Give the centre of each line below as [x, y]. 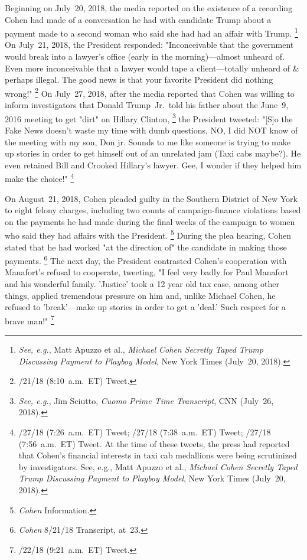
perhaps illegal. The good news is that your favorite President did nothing [139, 79]
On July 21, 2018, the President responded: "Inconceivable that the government [149, 45]
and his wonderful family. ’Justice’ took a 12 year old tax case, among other [142, 284]
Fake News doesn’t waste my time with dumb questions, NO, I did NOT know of [151, 130]
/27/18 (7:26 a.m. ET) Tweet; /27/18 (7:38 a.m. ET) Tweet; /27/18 [145, 432]
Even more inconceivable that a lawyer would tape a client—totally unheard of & [152, 68]
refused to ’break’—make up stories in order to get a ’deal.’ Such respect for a [145, 307]
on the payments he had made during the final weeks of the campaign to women [150, 221]
